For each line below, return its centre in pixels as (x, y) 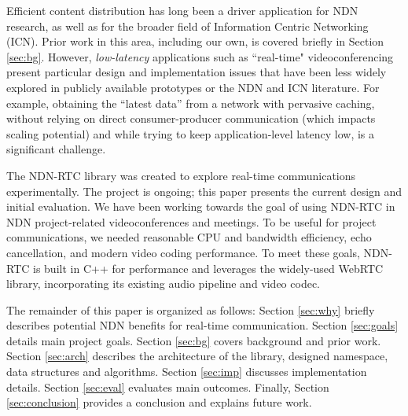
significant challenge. (56, 149)
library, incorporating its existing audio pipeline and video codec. (163, 283)
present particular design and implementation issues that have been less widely (197, 72)
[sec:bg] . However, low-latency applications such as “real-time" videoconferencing (200, 56)
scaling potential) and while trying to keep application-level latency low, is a (191, 133)
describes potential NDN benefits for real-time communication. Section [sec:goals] (202, 325)
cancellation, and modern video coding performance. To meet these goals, (183, 252)
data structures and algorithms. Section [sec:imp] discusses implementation (187, 372)
